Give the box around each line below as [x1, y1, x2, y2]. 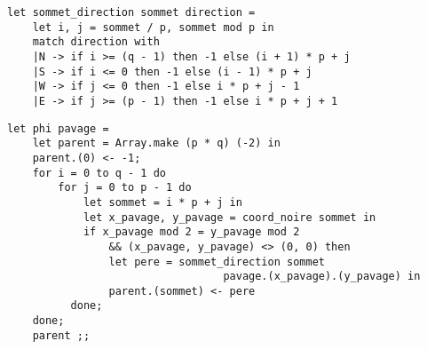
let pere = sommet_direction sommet [108, 255, 325, 268]
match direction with [32, 36, 160, 49]
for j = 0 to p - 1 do [58, 181, 192, 194]
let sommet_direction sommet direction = [7, 6, 256, 19]
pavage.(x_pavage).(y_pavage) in [223, 270, 421, 283]
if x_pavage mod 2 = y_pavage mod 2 [83, 226, 300, 239]
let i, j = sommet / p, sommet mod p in [32, 20, 274, 34]
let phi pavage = [7, 122, 109, 135]
